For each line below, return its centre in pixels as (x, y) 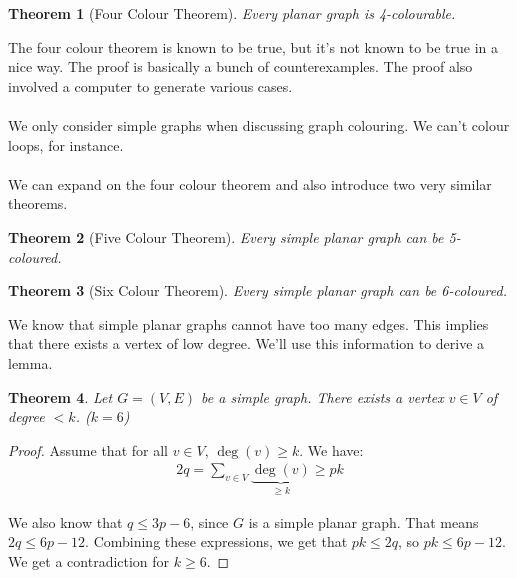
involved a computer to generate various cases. (150, 85)
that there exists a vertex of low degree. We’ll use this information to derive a (246, 343)
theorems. (38, 203)
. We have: (331, 449)
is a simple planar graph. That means (363, 521)
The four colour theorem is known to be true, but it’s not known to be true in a (253, 46)
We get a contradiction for (89, 560)
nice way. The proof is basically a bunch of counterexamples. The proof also (240, 66)
